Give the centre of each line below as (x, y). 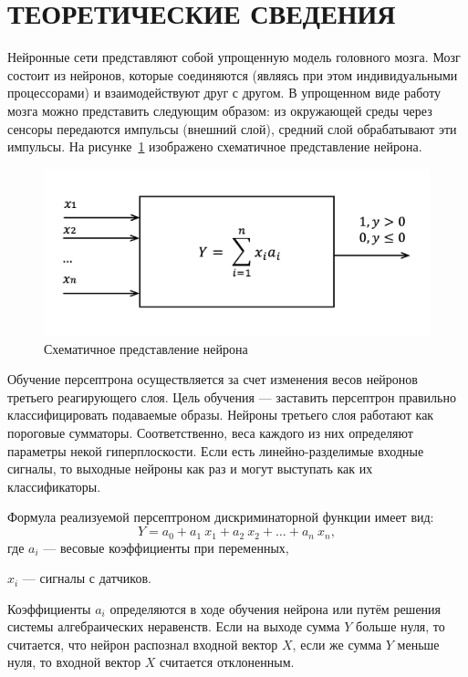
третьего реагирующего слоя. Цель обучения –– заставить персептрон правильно (232, 396)
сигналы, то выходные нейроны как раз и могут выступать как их (190, 469)
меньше (418, 644)
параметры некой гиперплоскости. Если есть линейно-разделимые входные (216, 450)
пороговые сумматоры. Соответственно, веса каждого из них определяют (210, 433)
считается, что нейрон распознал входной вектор (143, 644)
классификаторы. (54, 486)
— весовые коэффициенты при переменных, (166, 547)
